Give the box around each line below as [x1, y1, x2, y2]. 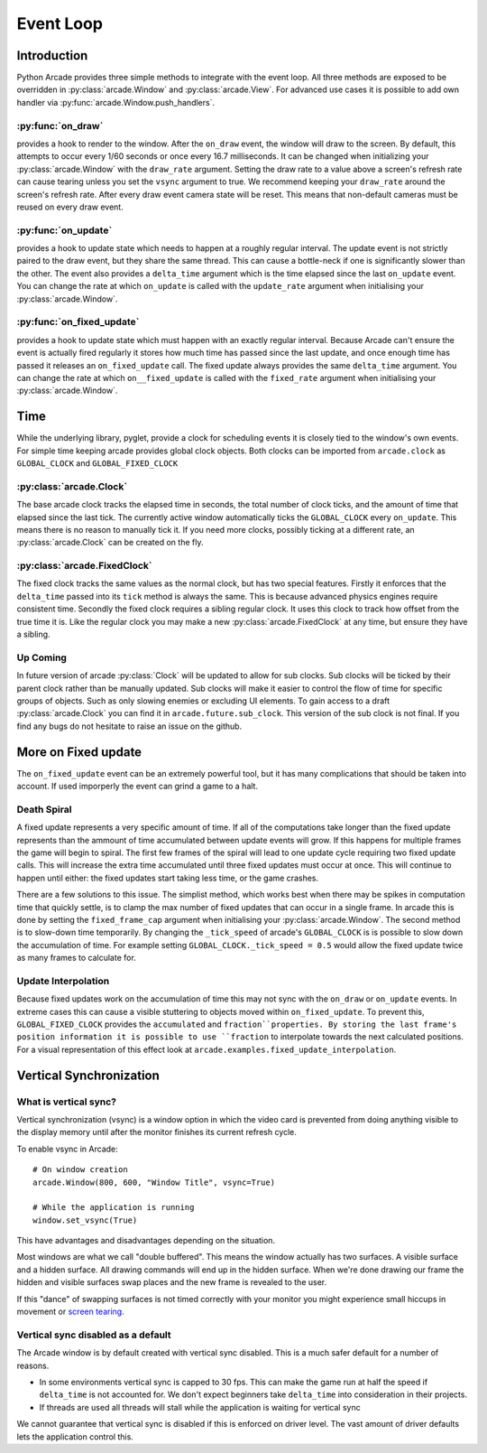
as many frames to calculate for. [16, 953, 137, 964]
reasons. [16, 1360, 50, 1371]
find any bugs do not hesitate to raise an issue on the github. [16, 721, 243, 731]
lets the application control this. [16, 1431, 134, 1442]
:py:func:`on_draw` [16, 119, 104, 132]
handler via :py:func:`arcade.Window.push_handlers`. [16, 97, 216, 107]
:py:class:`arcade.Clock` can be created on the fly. [16, 537, 204, 548]
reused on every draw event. [16, 201, 124, 212]
